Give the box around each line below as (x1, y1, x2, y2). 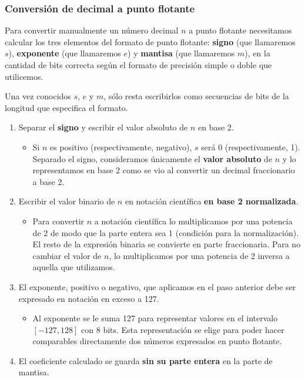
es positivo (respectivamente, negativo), (50, 140, 192, 153)
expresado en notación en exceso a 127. (18, 292, 159, 304)
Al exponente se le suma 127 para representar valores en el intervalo (32, 312, 278, 324)
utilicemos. (5, 70, 43, 82)
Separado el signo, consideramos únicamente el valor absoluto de (32, 152, 273, 164)
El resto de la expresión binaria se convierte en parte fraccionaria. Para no (32, 238, 301, 250)
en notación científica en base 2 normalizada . (125, 195, 299, 207)
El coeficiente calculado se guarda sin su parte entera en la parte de (18, 354, 273, 366)
